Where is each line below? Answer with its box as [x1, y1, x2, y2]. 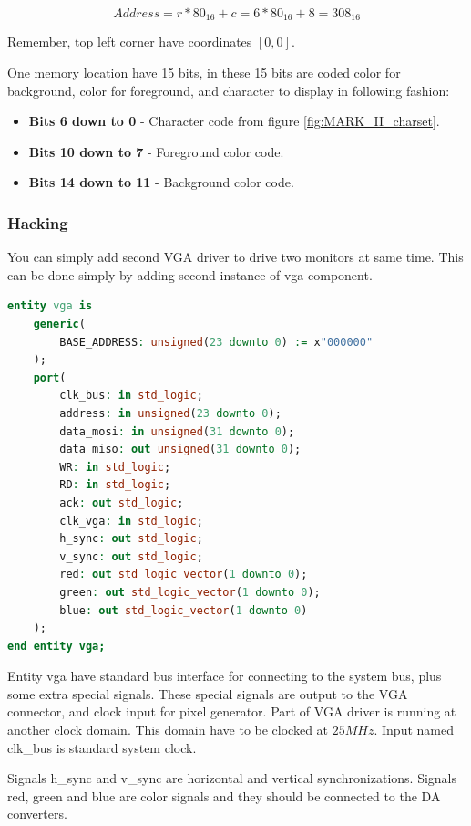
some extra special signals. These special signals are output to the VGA [7, 684, 408, 703]
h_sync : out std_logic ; [59, 532, 203, 546]
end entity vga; [7, 639, 106, 653]
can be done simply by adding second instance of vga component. [7, 265, 373, 284]
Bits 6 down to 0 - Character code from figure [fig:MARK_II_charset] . [28, 111, 440, 131]
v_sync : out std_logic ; [59, 549, 203, 563]
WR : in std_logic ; [59, 460, 171, 474]
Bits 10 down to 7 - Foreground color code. [28, 141, 284, 161]
